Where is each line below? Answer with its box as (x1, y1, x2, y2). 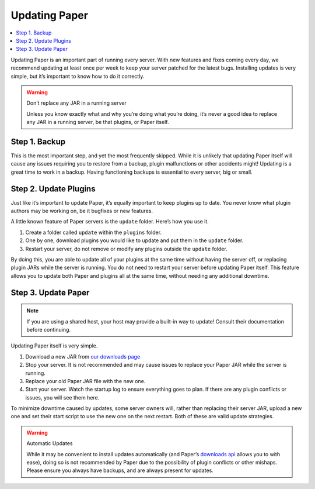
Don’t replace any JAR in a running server (26, 99, 127, 106)
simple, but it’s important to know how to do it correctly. (10, 73, 145, 80)
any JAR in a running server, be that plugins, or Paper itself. (26, 119, 169, 126)
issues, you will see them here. (25, 394, 100, 401)
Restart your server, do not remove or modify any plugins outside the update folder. (25, 245, 228, 252)
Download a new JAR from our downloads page (25, 353, 141, 360)
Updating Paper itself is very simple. (10, 342, 98, 349)
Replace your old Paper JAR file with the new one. (25, 377, 146, 384)
